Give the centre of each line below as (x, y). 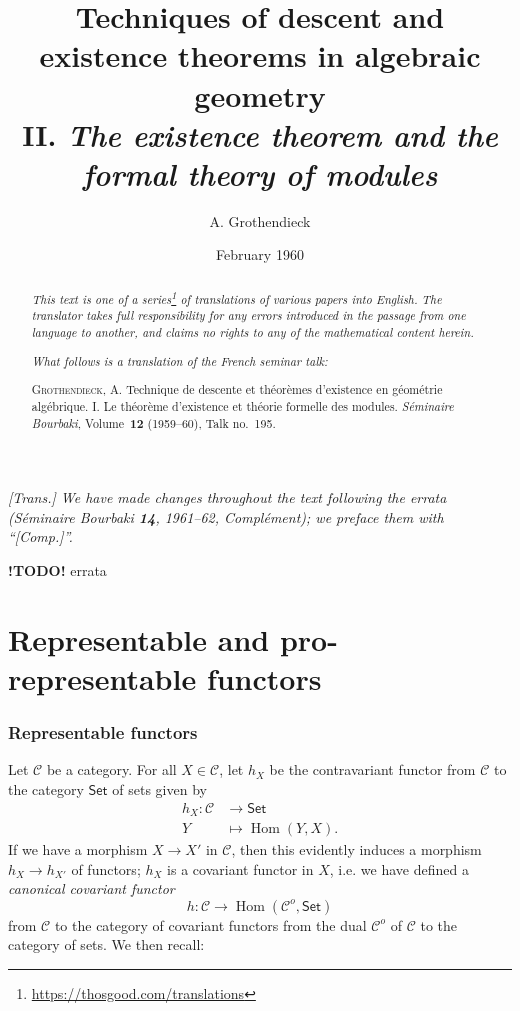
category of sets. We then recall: (106, 944)
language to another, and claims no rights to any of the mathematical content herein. (252, 332)
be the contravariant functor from (372, 769)
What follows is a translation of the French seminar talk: (179, 360)
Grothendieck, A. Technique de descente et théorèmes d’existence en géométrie (237, 389)
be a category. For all (111, 769)
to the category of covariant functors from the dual (210, 924)
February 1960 (260, 254)
